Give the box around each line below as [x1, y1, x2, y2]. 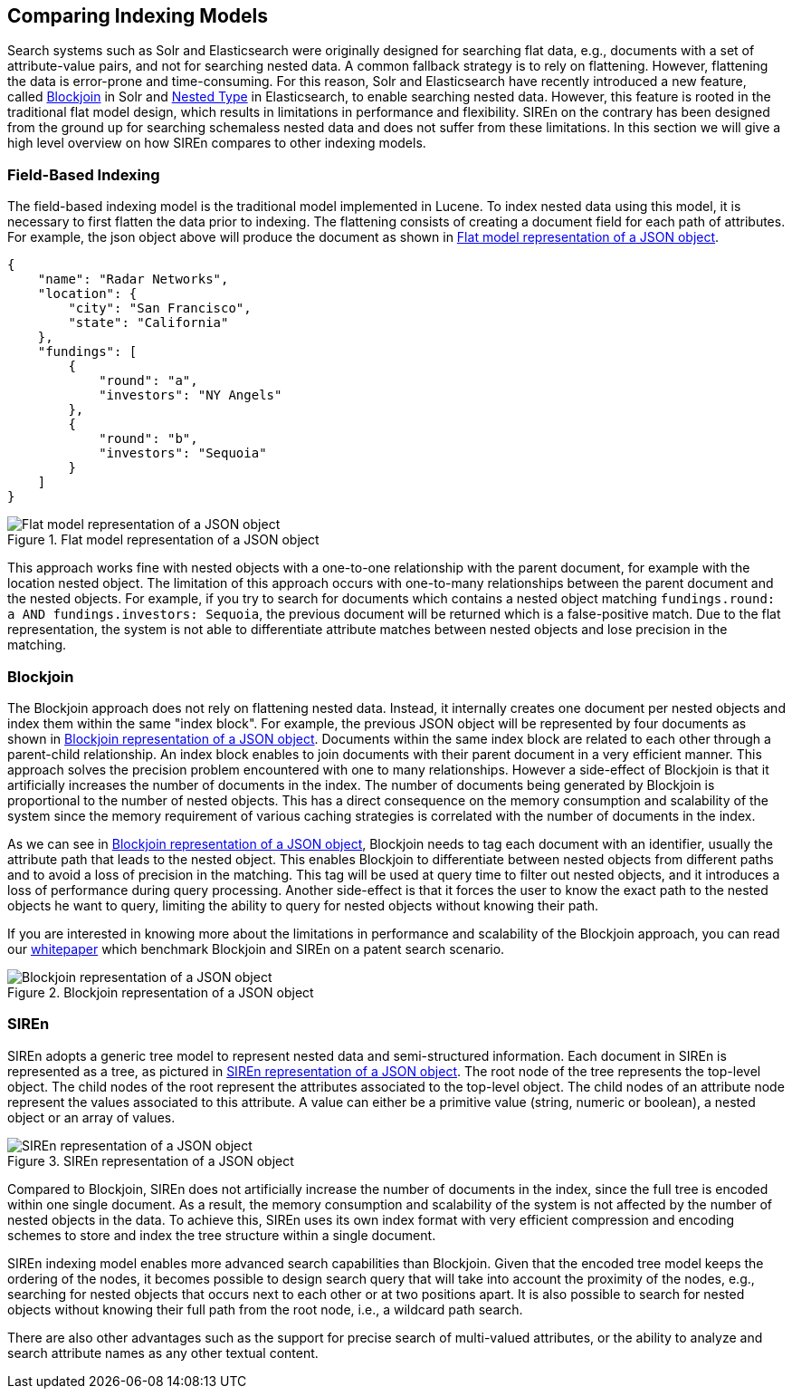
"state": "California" [68, 315, 229, 331]
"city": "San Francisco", [68, 301, 252, 316]
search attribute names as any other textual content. [7, 1344, 319, 1361]
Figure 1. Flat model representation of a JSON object [7, 532, 320, 548]
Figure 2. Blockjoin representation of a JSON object [7, 984, 314, 1000]
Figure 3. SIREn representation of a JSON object [7, 1152, 294, 1169]
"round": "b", [99, 431, 198, 447]
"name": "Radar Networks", [37, 272, 229, 287]
